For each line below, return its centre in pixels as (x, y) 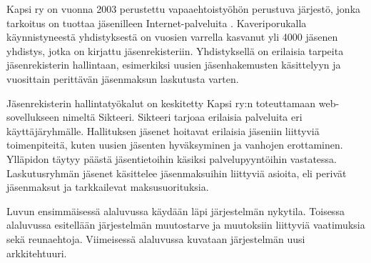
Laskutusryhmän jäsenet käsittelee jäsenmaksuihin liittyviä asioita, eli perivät (177, 173)
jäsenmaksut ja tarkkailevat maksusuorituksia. (108, 187)
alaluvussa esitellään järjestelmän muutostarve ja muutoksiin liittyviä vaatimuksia (186, 225)
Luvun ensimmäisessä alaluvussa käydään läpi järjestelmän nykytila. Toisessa (176, 210)
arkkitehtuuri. (37, 253)
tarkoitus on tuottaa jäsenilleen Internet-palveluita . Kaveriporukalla (157, 23)
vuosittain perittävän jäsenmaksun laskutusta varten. (123, 78)
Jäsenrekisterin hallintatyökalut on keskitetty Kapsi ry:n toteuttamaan (161, 103)
